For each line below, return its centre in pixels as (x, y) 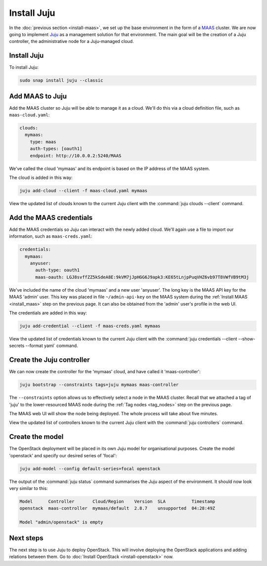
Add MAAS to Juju (38, 96)
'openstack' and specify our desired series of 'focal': (63, 455)
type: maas (43, 142)
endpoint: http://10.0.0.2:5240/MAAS (76, 155)
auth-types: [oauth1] (56, 149)
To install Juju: (24, 67)
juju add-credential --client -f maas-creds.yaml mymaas (90, 326)
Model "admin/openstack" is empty (61, 522)
